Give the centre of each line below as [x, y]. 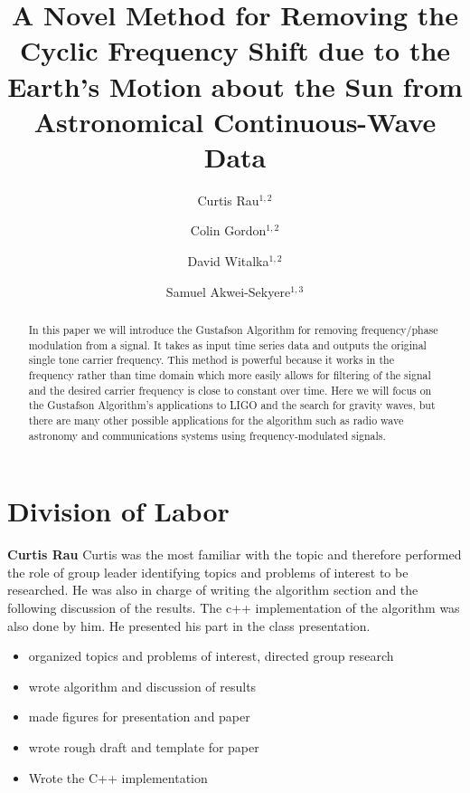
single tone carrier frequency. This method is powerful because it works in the [211, 360]
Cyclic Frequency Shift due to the [235, 50]
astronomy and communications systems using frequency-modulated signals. [207, 435]
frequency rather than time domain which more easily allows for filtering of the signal [230, 375]
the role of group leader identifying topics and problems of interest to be [208, 572]
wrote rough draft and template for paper [144, 746]
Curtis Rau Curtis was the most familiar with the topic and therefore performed [235, 554]
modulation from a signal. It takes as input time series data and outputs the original [227, 344]
